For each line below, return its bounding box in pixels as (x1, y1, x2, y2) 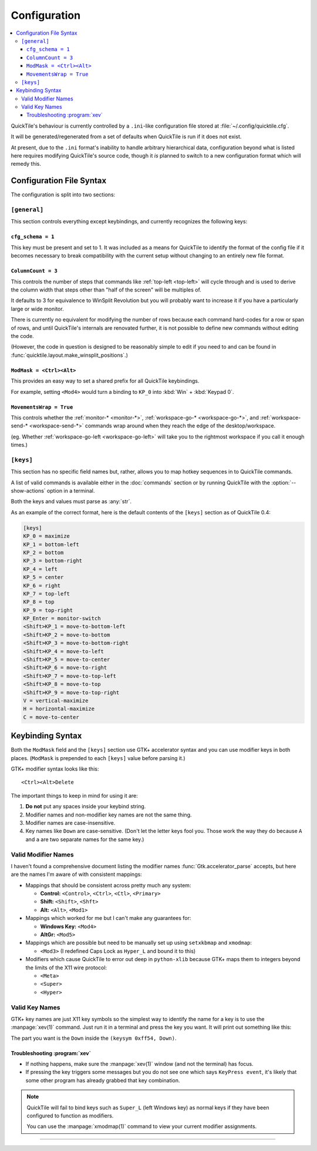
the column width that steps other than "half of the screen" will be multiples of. (11, 286, 202, 293)
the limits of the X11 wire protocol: (25, 964, 107, 971)
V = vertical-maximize (23, 697, 89, 704)
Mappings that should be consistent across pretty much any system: (25, 882, 191, 889)
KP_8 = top (23, 598, 55, 605)
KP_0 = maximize (23, 533, 70, 540)
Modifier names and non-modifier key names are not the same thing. (25, 811, 192, 818)
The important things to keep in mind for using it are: (11, 792, 138, 799)
